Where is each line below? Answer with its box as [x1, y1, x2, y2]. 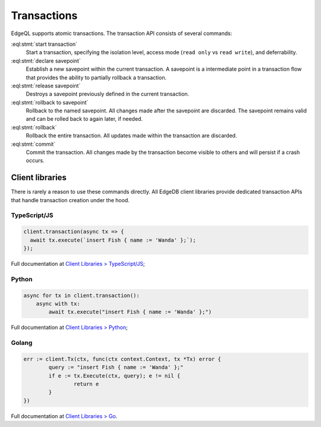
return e [73, 381, 99, 388]
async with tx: [36, 300, 80, 307]
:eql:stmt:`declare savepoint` [11, 57, 81, 64]
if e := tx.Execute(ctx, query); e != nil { [48, 372, 181, 379]
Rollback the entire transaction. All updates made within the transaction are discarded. [26, 132, 237, 139]
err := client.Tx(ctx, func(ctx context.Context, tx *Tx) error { [23, 356, 221, 362]
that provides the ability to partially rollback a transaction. [26, 74, 166, 81]
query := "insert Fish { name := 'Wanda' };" [48, 364, 184, 371]
